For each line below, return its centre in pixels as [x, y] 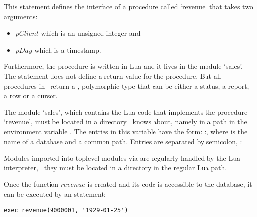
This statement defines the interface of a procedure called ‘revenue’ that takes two [128, 6]
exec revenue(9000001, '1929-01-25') [66, 210]
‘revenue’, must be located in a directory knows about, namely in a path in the [126, 122]
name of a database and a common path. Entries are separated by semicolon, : [123, 141]
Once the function [31, 184]
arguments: [21, 16]
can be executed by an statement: [55, 193]
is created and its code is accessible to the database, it [170, 184]
